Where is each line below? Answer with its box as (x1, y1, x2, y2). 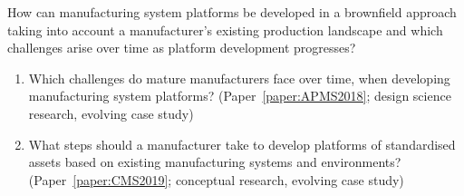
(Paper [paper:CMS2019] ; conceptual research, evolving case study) (28, 170, 404, 189)
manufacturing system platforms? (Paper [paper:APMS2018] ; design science (28, 86, 451, 105)
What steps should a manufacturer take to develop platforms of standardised (28, 134, 456, 153)
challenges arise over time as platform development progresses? (7, 38, 356, 57)
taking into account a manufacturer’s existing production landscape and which (7, 20, 443, 39)
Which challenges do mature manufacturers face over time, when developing (28, 68, 450, 87)
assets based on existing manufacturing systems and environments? (28, 152, 401, 171)
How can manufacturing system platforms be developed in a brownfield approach (7, 3, 457, 21)
